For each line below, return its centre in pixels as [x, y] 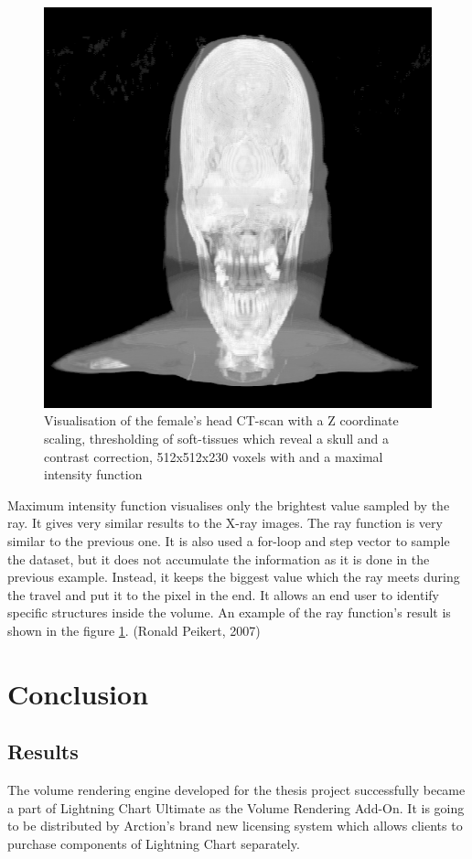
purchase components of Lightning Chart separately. [154, 843]
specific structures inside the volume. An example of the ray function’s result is [229, 612]
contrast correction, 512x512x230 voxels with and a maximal [214, 456]
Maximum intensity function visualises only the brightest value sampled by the [229, 505]
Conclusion [78, 693]
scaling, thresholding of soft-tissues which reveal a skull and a [217, 439]
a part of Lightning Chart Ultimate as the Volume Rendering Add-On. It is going [236, 807]
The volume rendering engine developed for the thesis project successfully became [236, 790]
